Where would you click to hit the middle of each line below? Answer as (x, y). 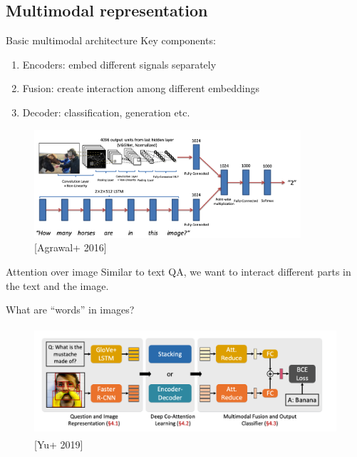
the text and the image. (57, 285)
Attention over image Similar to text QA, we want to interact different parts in (178, 271)
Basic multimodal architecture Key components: (111, 40)
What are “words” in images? (70, 310)
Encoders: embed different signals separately (119, 64)
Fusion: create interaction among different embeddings (141, 88)
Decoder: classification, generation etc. (106, 112)
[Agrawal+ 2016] (71, 247)
